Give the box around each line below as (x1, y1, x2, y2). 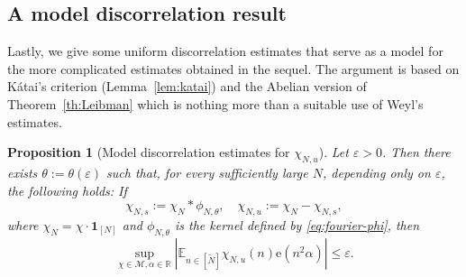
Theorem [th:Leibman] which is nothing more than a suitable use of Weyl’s (7, 94, 424, 113)
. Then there (382, 143, 451, 162)
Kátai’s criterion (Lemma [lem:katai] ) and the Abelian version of (7, 77, 367, 96)
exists (7, 162, 38, 181)
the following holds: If (7, 180, 127, 199)
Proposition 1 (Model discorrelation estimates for (7, 143, 290, 162)
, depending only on (323, 162, 431, 181)
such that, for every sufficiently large (106, 162, 308, 181)
